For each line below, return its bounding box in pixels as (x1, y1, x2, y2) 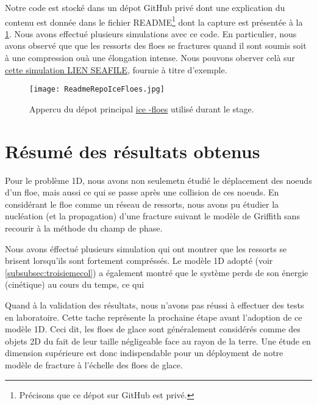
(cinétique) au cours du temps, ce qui (5, 278, 144, 291)
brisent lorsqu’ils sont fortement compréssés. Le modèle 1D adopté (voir (5, 254, 273, 267)
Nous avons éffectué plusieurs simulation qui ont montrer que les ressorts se (5, 242, 287, 255)
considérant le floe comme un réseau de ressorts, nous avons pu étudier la (5, 197, 279, 210)
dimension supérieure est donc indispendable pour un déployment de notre (5, 346, 283, 359)
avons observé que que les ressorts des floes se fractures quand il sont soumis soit (5, 39, 307, 52)
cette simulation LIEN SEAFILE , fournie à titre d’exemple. (5, 63, 227, 76)
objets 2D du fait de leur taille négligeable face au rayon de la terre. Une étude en (5, 334, 311, 347)
